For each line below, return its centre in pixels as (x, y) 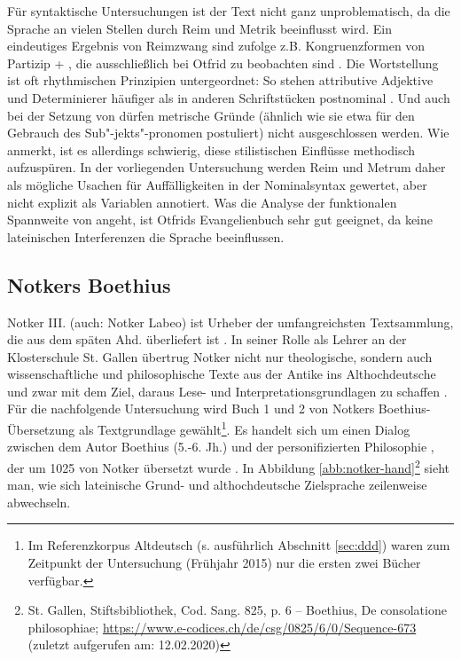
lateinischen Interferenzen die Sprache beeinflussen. (146, 236)
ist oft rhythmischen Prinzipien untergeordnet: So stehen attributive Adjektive (220, 80)
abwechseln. (39, 502)
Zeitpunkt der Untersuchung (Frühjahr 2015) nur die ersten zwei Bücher (224, 562)
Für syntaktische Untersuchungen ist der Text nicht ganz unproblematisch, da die (229, 11)
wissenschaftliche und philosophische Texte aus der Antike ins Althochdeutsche (222, 374)
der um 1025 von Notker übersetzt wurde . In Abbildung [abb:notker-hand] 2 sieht (228, 466)
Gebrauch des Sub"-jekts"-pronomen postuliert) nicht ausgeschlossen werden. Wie (228, 133)
